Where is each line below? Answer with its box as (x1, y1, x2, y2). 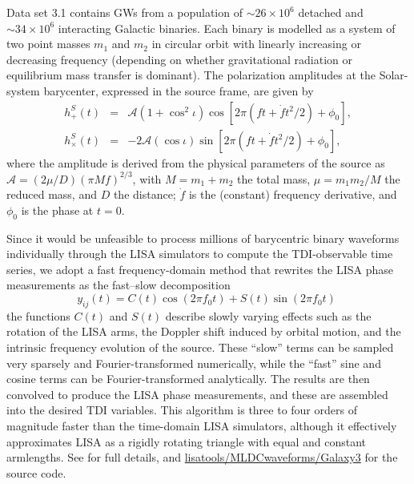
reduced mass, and (6, 186, 97, 203)
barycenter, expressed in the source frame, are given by (43, 82, 314, 99)
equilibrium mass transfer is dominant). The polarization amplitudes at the (6, 67, 376, 83)
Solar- (379, 67, 408, 83)
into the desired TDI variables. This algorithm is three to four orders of (6, 401, 357, 418)
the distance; (113, 186, 176, 203)
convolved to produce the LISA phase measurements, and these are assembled (6, 385, 388, 402)
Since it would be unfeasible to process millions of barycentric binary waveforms (6, 229, 400, 246)
